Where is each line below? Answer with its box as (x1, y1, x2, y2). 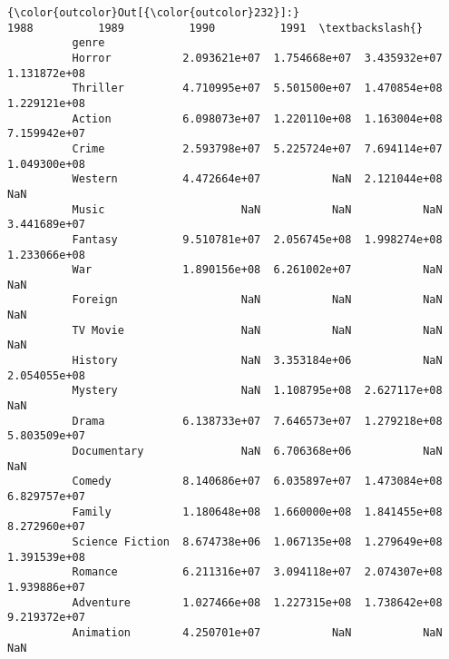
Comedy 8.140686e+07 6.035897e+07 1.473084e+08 (72, 475, 443, 488)
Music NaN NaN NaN (72, 202, 443, 216)
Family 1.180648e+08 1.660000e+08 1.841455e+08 (72, 505, 443, 518)
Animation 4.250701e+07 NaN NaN (72, 625, 443, 639)
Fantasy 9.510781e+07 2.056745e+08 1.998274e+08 (72, 232, 443, 246)
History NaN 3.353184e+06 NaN (72, 354, 443, 368)
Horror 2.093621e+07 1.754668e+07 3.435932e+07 (72, 51, 443, 64)
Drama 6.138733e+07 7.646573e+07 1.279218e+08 (72, 414, 443, 428)
